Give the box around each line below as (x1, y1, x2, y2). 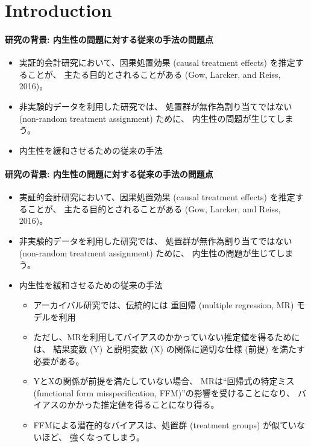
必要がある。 (33, 354, 84, 367)
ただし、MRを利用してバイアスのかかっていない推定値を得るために (33, 331, 300, 343)
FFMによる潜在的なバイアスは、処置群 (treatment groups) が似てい (33, 419, 297, 431)
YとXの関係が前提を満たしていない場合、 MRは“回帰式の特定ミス (33, 375, 295, 387)
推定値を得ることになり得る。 (101, 398, 219, 411)
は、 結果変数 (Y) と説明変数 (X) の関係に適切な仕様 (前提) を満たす (33, 343, 305, 355)
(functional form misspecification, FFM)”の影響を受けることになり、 (33, 386, 295, 399)
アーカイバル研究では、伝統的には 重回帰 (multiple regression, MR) (33, 299, 294, 311)
